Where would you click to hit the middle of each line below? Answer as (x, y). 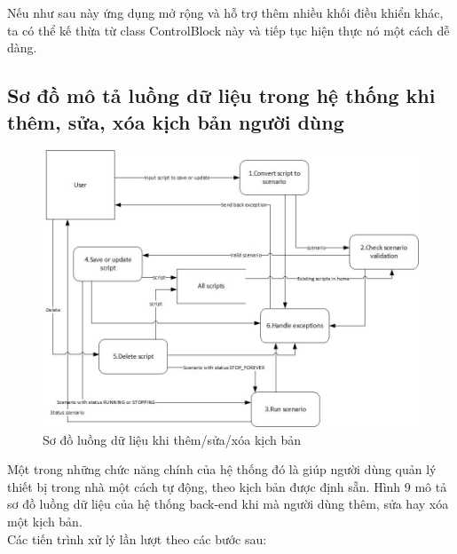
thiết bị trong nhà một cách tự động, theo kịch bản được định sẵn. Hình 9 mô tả (227, 486)
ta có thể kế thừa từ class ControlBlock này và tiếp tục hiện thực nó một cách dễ (228, 30)
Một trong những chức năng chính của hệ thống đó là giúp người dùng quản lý (222, 469)
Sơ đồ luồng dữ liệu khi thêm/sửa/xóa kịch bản (172, 439)
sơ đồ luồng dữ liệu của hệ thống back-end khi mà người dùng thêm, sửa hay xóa (228, 504)
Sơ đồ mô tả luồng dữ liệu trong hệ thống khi (221, 95)
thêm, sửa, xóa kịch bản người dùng (176, 121)
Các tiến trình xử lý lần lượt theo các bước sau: (137, 538)
